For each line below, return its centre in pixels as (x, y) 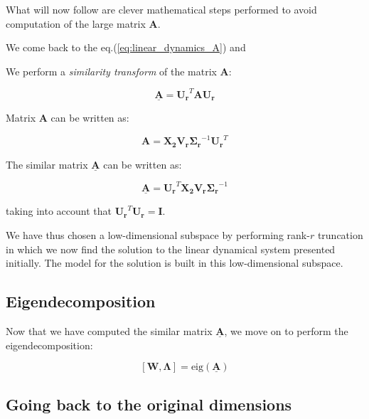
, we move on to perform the (286, 331)
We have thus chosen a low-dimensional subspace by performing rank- (158, 235)
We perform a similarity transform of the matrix (111, 71)
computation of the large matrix (76, 23)
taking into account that (59, 211)
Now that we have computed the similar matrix (109, 331)
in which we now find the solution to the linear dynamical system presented (171, 249)
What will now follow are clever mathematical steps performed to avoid (161, 9)
